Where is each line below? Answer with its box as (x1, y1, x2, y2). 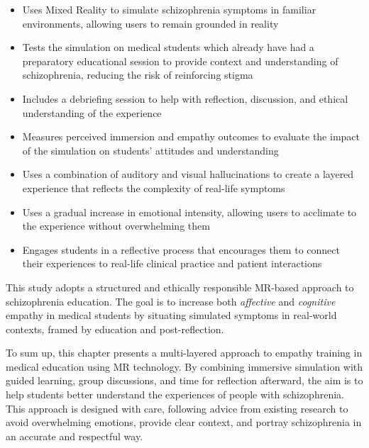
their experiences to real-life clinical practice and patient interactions (22, 256, 322, 271)
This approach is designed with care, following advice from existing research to (6, 401, 348, 415)
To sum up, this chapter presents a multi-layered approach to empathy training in (6, 345, 363, 360)
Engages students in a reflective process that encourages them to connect (22, 242, 340, 257)
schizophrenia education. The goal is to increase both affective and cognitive (6, 293, 336, 308)
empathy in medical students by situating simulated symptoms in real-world (6, 308, 337, 323)
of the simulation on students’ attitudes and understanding (22, 142, 279, 157)
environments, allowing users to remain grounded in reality (22, 16, 279, 30)
